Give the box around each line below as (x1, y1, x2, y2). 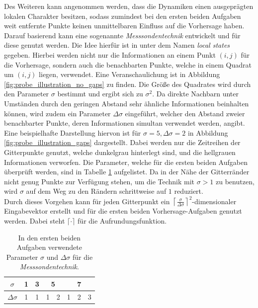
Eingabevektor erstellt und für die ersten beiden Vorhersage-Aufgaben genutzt (4, 206, 242, 216)
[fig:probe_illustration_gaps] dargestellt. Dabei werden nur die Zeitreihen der (4, 137, 241, 148)
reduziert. (174, 186, 203, 196)
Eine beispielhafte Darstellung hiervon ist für (4, 127, 141, 138)
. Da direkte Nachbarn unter (152, 88, 239, 99)
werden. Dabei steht (4, 215, 65, 226)
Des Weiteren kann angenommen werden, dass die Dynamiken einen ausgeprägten (4, 1, 254, 11)
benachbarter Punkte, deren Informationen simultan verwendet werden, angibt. (4, 118, 245, 128)
